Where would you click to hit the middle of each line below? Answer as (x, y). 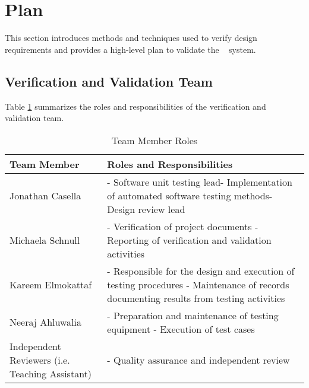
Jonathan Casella (45, 195)
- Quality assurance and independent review (198, 360)
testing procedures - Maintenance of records (198, 284)
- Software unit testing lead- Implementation (200, 182)
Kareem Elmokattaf (51, 284)
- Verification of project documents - (183, 226)
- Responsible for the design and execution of (201, 271)
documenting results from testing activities (196, 298)
